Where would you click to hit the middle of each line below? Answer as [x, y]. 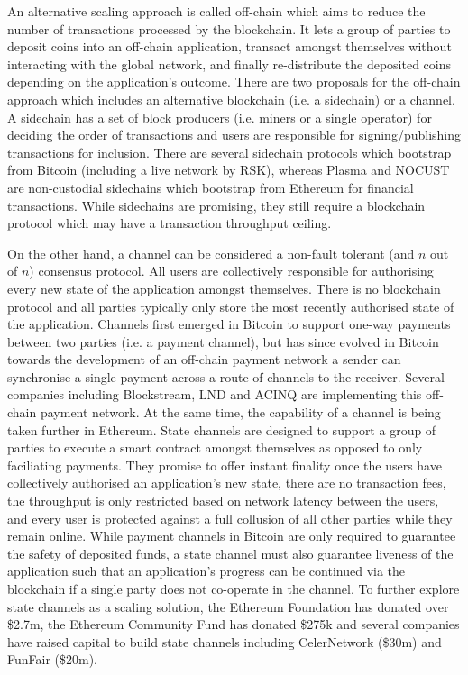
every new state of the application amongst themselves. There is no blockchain [224, 288]
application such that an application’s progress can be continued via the [206, 571]
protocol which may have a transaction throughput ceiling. [170, 223]
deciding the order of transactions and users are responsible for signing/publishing [234, 135]
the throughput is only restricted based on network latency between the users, [223, 501]
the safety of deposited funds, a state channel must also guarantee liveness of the [230, 553]
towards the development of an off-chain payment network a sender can [204, 359]
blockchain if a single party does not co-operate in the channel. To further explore [234, 588]
